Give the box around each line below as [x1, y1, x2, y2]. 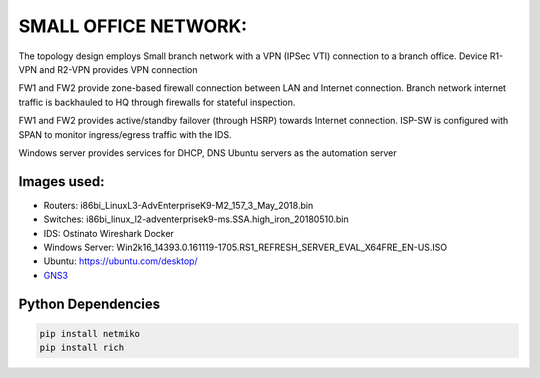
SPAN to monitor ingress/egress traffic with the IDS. [18, 128, 232, 140]
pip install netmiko [39, 328, 140, 339]
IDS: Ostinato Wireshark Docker [43, 227, 175, 239]
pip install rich [39, 342, 125, 354]
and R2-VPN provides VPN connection [39, 63, 198, 75]
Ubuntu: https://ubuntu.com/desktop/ [43, 255, 199, 267]
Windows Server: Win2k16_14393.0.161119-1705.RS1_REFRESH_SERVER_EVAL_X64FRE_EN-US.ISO [43, 241, 448, 253]
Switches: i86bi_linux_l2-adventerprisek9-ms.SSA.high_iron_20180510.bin [43, 213, 349, 225]
